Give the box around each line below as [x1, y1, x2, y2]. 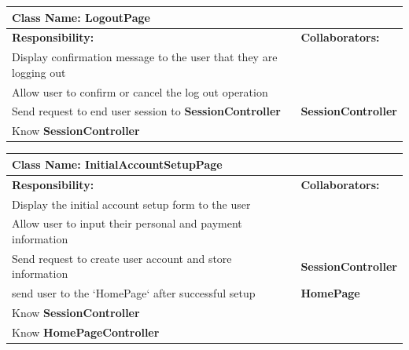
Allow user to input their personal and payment [12, 215, 242, 232]
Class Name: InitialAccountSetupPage [12, 155, 223, 172]
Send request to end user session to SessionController [12, 103, 281, 119]
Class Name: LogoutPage [12, 9, 150, 25]
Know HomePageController [12, 324, 160, 340]
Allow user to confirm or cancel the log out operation [12, 83, 268, 100]
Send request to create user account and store [12, 250, 232, 266]
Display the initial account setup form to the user [12, 195, 251, 212]
